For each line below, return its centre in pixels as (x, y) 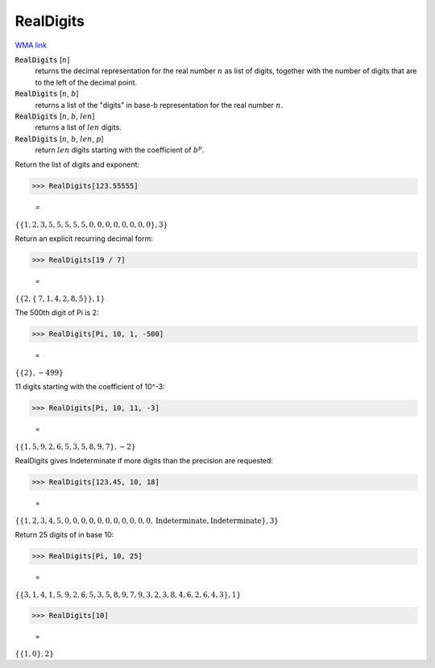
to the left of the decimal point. (86, 82)
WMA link (31, 45)
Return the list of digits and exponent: (77, 164)
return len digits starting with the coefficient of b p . (120, 149)
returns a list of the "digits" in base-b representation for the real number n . (159, 105)
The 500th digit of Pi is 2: (57, 313)
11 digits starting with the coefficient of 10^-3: (90, 387)
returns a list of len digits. (79, 127)
